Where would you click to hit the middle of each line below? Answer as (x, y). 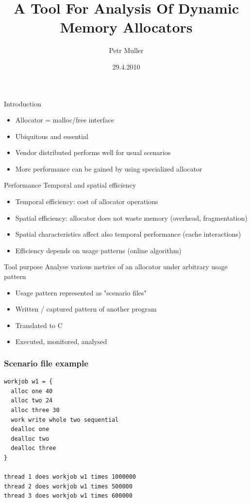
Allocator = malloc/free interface (65, 120)
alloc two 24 (32, 401)
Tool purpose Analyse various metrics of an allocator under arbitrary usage (116, 267)
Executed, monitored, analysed (61, 341)
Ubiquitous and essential (52, 136)
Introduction (23, 103)
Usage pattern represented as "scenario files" (81, 292)
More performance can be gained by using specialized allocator (109, 168)
